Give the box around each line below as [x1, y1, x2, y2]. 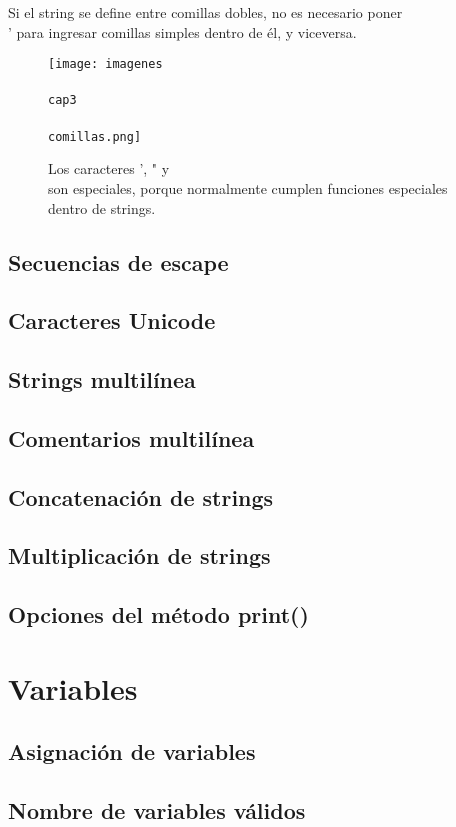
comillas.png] [48, 129, 142, 144]
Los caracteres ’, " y [48, 158, 170, 179]
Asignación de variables [8, 736, 256, 767]
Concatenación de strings [8, 481, 274, 512]
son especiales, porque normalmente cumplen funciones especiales [48, 177, 448, 198]
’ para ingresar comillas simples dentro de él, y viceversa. [8, 21, 357, 42]
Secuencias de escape [8, 246, 229, 277]
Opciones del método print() [8, 599, 309, 630]
